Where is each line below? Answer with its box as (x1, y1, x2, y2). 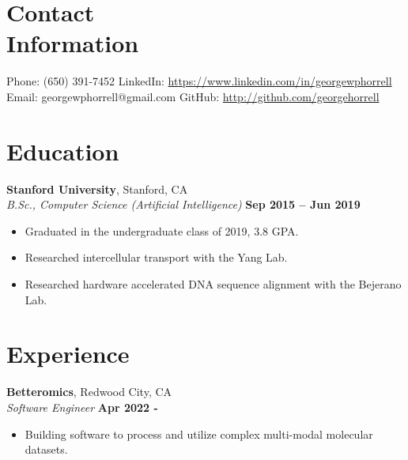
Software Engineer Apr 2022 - (6, 398, 158, 415)
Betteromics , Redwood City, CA (6, 383, 172, 400)
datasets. (25, 441, 68, 458)
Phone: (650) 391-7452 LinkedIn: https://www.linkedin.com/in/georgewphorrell (6, 73, 392, 89)
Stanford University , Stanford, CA (6, 180, 188, 197)
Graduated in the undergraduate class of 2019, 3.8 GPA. (25, 222, 299, 239)
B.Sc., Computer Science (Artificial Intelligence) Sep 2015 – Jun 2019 (6, 196, 361, 213)
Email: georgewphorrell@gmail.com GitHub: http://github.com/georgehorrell (6, 88, 380, 104)
